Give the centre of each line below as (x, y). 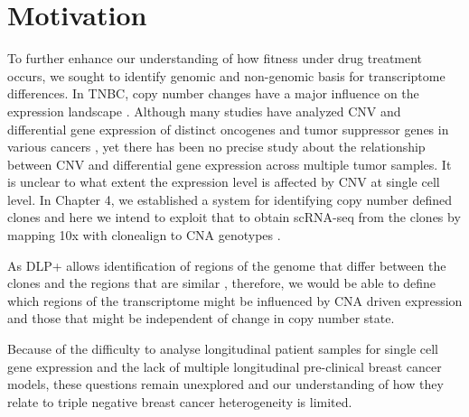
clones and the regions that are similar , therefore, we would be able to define (222, 283)
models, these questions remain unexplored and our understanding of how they (225, 384)
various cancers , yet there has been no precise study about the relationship (216, 147)
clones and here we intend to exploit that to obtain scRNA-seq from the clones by (234, 217)
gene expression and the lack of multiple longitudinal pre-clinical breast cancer (225, 366)
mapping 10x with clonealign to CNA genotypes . (144, 235)
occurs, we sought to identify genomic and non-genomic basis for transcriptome (226, 75)
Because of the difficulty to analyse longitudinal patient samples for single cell (223, 349)
